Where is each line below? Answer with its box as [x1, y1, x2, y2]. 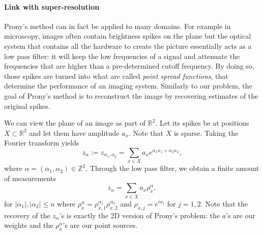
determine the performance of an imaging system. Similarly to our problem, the [4, 80, 252, 91]
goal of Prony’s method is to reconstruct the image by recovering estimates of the [4, 90, 258, 101]
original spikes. [4, 100, 50, 111]
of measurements [4, 172, 56, 183]
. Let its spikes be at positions [155, 118, 249, 128]
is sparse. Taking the [173, 127, 239, 138]
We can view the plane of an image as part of [4, 118, 146, 128]
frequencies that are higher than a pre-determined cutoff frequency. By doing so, [4, 61, 254, 71]
